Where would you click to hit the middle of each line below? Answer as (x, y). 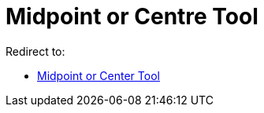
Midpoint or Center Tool (99, 75)
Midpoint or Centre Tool (132, 16)
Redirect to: (35, 51)
